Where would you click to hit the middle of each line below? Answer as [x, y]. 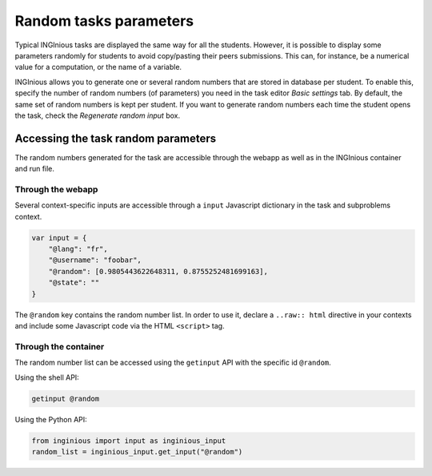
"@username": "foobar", [95, 260]
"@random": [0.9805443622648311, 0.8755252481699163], [158, 271]
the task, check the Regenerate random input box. [97, 115]
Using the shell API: [47, 377]
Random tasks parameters [104, 21]
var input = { [59, 238]
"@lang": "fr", [78, 249]
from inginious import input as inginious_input [129, 440]
